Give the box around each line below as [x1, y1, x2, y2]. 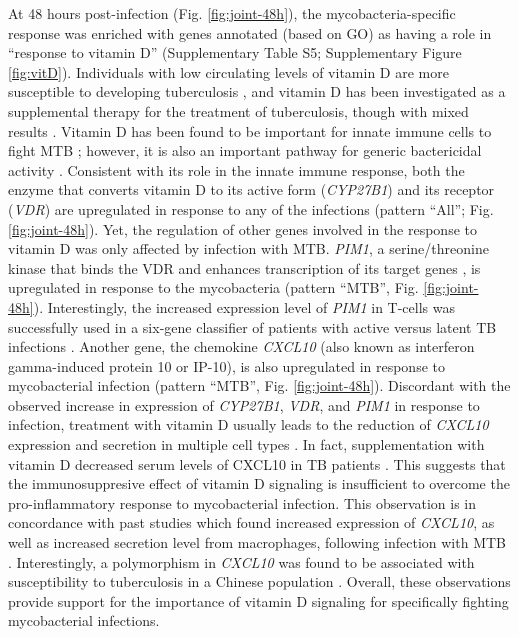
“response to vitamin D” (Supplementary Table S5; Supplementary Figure [8, 42, 462, 63]
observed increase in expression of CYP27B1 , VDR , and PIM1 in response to [8, 394, 480, 415]
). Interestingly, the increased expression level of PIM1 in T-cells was [33, 296, 455, 317]
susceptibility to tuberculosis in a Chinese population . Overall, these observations [8, 571, 511, 592]
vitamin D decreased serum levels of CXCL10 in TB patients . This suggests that [8, 453, 506, 474]
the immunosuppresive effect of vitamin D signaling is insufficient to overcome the [8, 473, 510, 494]
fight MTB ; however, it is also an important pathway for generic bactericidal [8, 140, 482, 161]
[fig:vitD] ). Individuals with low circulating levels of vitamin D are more [8, 61, 449, 82]
